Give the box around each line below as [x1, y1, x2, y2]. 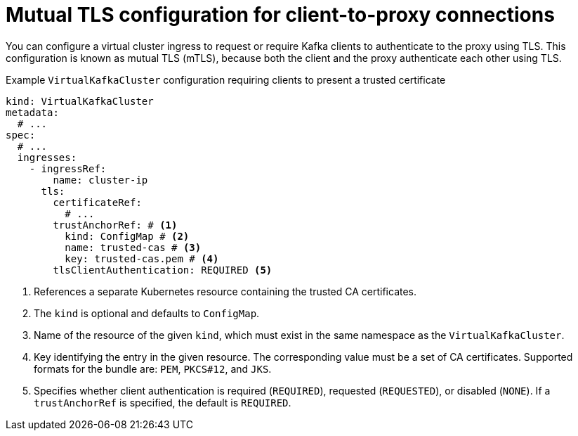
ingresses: [17, 151, 77, 163]
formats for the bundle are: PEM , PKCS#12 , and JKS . [34, 362, 272, 375]
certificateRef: [53, 196, 142, 208]
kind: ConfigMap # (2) [65, 230, 190, 242]
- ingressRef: [29, 162, 107, 174]
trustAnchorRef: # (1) [53, 219, 178, 231]
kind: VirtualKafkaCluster [6, 95, 154, 107]
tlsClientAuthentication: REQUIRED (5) [53, 264, 272, 276]
